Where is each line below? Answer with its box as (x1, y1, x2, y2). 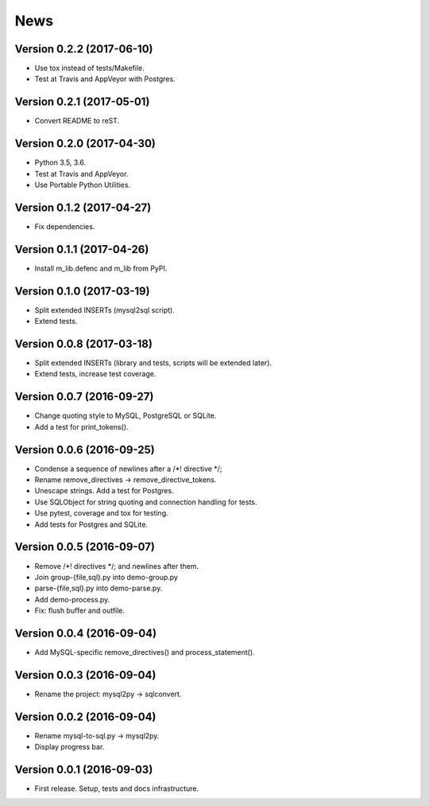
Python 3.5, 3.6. (34, 158, 87, 167)
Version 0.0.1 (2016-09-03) (14, 763, 153, 776)
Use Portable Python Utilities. (34, 180, 131, 190)
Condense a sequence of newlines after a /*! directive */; (34, 464, 222, 473)
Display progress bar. (34, 742, 105, 752)
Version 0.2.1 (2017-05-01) (14, 95, 150, 109)
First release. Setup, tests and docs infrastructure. (34, 784, 199, 793)
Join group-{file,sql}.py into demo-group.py (34, 572, 179, 582)
